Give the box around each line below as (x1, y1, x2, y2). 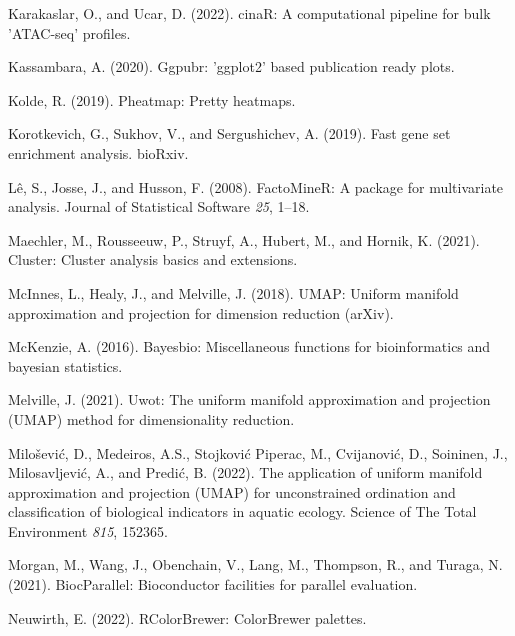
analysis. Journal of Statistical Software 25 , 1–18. (8, 196, 310, 217)
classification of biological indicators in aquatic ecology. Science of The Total (8, 501, 477, 522)
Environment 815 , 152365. (8, 520, 168, 541)
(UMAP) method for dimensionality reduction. (8, 408, 295, 429)
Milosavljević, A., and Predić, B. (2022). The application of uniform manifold (8, 462, 483, 483)
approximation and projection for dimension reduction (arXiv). (8, 302, 394, 323)
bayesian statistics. (8, 355, 123, 376)
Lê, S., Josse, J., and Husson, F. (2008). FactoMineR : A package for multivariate (8, 176, 504, 197)
